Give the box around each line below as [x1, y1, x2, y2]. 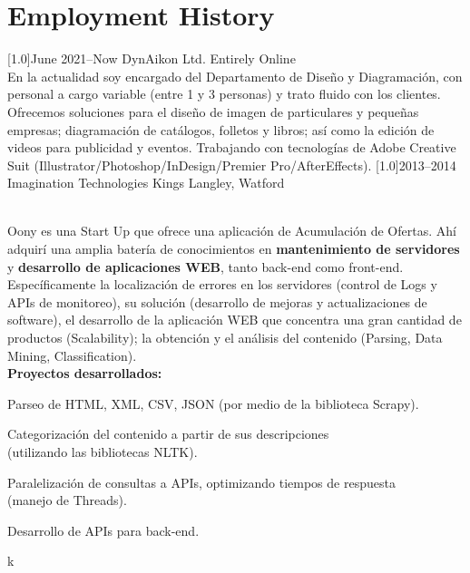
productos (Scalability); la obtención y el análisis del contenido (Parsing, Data [7, 328, 443, 347]
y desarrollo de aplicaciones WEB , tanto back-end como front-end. [7, 257, 404, 276]
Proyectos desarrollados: [7, 364, 162, 383]
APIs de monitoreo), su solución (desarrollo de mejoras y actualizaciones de [7, 292, 427, 311]
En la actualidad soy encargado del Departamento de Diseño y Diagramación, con [7, 66, 463, 85]
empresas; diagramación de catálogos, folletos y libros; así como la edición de [7, 120, 435, 139]
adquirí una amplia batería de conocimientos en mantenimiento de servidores [7, 239, 460, 258]
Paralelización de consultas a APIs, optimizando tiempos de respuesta [7, 472, 396, 491]
